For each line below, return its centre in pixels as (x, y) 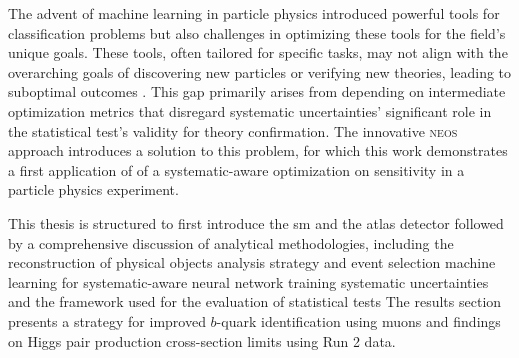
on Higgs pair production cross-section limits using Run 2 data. (202, 340)
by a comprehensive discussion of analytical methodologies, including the (231, 242)
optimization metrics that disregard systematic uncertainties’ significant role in (250, 110)
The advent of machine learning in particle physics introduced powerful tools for (254, 13)
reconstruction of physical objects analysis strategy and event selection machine (252, 262)
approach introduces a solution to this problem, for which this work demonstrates (258, 150)
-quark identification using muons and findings (358, 320)
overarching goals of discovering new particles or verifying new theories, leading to (260, 71)
